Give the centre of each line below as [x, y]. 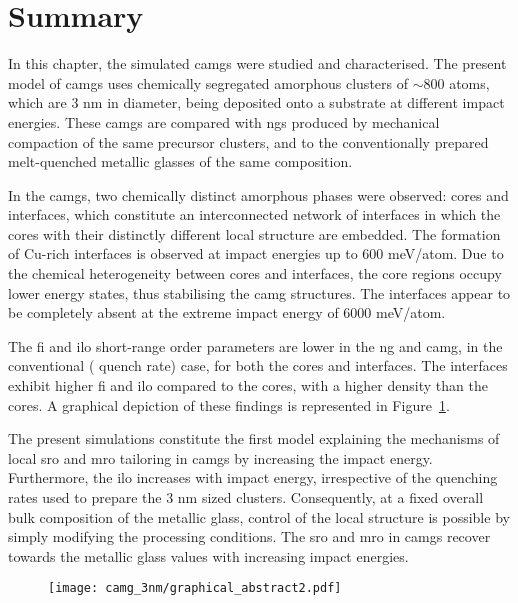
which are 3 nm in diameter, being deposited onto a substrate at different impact [256, 102]
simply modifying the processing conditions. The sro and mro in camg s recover [249, 536]
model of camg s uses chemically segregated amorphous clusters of [208, 82]
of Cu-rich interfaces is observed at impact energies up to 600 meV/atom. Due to [256, 253]
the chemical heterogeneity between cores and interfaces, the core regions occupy [255, 273]
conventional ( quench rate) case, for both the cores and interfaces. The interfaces [258, 365]
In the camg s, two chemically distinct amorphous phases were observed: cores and [258, 194]
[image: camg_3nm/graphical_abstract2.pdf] [195, 588]
